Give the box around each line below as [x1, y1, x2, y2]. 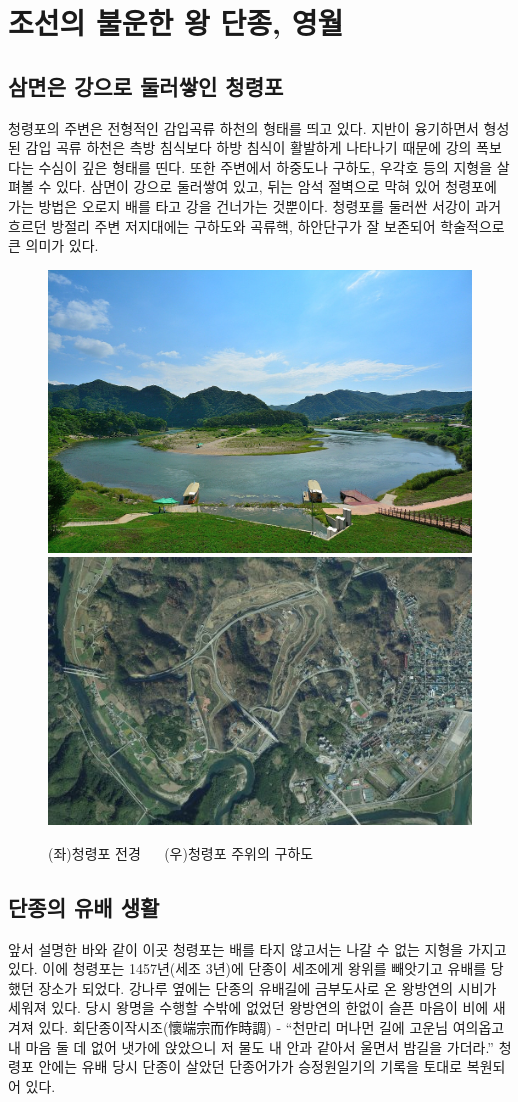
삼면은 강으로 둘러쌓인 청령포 [8, 70, 284, 101]
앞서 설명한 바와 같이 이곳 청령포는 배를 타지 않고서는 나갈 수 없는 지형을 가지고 [8, 938, 507, 959]
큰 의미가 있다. [8, 235, 99, 256]
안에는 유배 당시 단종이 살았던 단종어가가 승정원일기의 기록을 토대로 [38, 1056, 463, 1077]
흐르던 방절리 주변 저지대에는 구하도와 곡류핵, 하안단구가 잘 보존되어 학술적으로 [8, 215, 505, 236]
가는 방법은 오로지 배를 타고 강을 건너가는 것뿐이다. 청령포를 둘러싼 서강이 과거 [8, 195, 502, 216]
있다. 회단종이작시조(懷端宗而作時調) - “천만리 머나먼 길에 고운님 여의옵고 [38, 1017, 505, 1038]
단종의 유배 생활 [8, 891, 160, 922]
